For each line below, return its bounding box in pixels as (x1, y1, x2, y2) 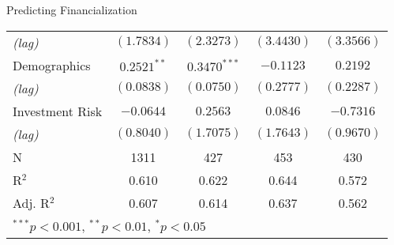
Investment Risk (13, 101, 103, 120)
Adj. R (13, 193, 50, 212)
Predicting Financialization (6, 2, 137, 17)
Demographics (13, 55, 91, 74)
